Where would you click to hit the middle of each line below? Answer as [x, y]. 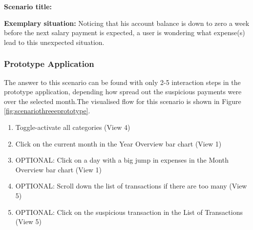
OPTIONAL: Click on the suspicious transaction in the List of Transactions [129, 212]
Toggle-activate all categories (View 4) [73, 127]
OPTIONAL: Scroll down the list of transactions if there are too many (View [131, 186]
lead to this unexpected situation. [54, 42]
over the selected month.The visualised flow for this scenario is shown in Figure [123, 101]
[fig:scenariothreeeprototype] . [47, 111]
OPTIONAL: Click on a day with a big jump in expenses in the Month [122, 160]
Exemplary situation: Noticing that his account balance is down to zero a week [127, 23]
